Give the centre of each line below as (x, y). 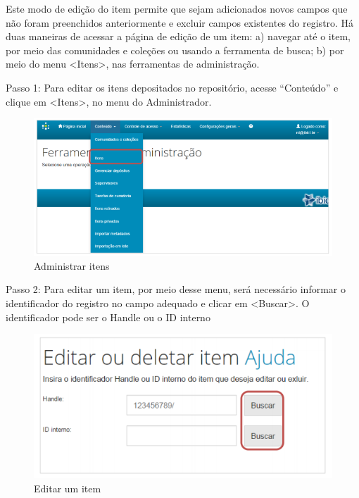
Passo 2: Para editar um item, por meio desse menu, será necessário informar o (176, 289)
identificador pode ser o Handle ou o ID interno (108, 317)
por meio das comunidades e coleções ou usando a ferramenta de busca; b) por (175, 50)
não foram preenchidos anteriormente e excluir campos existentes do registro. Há (180, 22)
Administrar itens (72, 265)
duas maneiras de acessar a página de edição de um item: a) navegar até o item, (178, 36)
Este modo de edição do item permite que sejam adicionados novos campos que (177, 8)
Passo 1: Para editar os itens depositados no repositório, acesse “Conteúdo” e (172, 87)
